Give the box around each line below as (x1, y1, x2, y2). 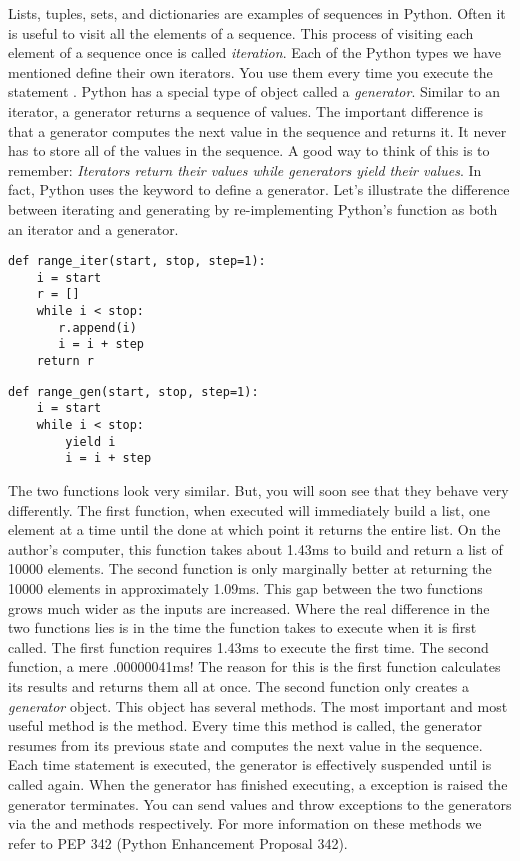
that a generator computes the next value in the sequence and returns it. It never (8, 120, 507, 141)
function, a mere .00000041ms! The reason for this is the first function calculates (8, 656, 501, 677)
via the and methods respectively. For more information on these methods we (8, 813, 482, 834)
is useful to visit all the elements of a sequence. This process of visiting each (8, 22, 474, 43)
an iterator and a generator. (8, 218, 179, 239)
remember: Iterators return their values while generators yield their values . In (8, 159, 482, 180)
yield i (65, 434, 116, 449)
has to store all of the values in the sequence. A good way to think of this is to (8, 140, 490, 161)
